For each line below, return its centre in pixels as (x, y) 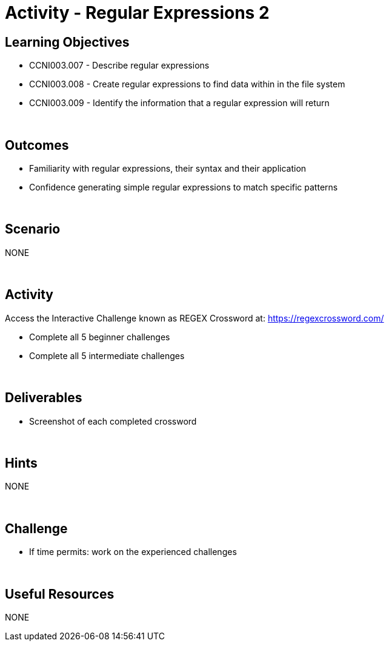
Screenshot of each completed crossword (113, 421)
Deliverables (44, 398)
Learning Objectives (67, 42)
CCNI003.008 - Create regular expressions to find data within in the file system (187, 84)
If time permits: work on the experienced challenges (133, 552)
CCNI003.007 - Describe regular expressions (119, 66)
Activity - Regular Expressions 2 (137, 13)
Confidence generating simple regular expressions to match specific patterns (184, 187)
